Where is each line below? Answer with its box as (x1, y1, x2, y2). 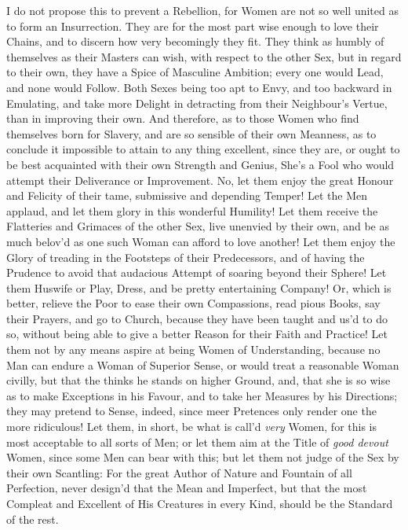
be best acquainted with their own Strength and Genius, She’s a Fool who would (6, 156, 395, 172)
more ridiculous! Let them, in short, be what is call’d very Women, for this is (6, 418, 377, 435)
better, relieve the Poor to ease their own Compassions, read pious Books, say (6, 295, 381, 311)
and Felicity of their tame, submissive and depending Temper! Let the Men (6, 187, 367, 204)
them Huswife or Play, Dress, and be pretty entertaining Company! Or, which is (6, 279, 392, 296)
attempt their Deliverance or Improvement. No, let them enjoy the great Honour (6, 171, 394, 188)
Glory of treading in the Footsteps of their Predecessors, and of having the (6, 248, 365, 265)
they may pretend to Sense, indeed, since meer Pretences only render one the (6, 403, 377, 419)
